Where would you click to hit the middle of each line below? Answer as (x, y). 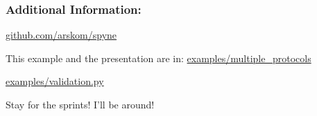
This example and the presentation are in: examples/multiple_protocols (158, 58)
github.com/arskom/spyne (61, 35)
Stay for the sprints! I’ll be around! (80, 104)
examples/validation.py (55, 81)
